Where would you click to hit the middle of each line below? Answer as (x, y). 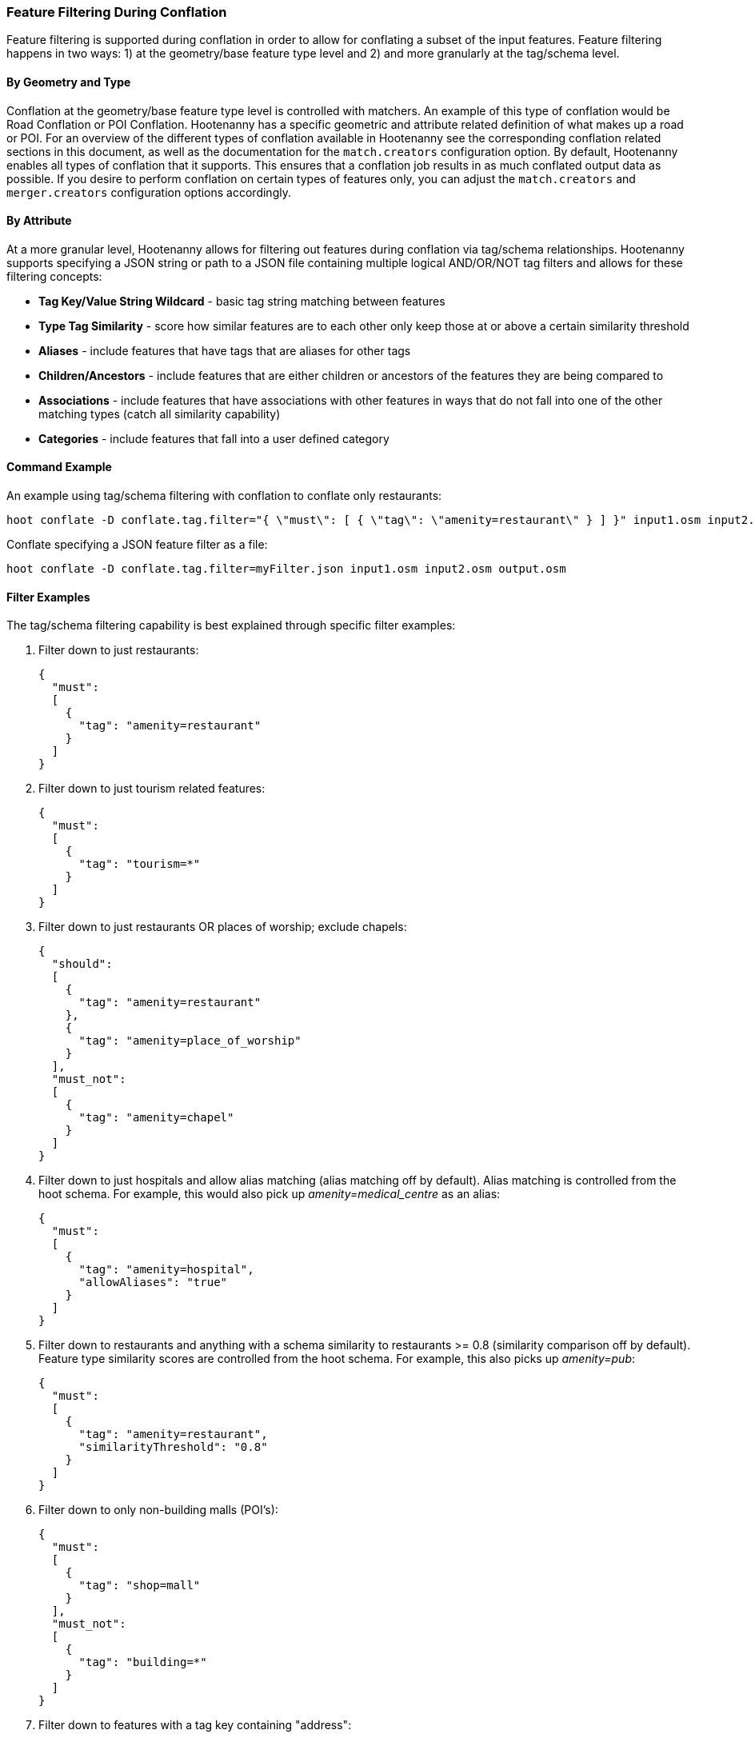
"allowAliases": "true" (153, 1283)
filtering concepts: (54, 276)
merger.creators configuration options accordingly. (149, 192)
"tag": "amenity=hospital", (166, 1270)
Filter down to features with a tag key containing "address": (195, 1725)
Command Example (59, 467)
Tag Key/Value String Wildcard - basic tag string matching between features (242, 301)
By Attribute (39, 221)
